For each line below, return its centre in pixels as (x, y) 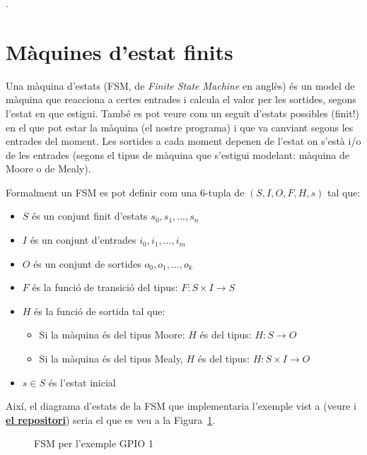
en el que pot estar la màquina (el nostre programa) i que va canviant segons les (180, 127)
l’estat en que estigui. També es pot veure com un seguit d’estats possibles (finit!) (183, 113)
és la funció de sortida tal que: (100, 311)
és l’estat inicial (82, 382)
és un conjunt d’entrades (83, 240)
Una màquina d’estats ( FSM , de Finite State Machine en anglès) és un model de (180, 85)
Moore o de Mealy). (48, 169)
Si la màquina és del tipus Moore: (112, 335)
